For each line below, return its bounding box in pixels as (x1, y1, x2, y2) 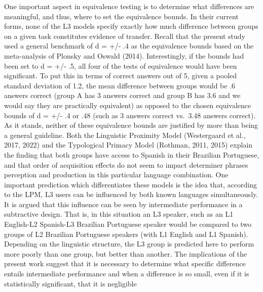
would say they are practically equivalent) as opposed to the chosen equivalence (4, 100, 251, 110)
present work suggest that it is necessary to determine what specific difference (4, 258, 246, 269)
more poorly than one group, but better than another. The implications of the (4, 248, 247, 259)
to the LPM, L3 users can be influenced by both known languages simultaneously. (4, 189, 258, 200)
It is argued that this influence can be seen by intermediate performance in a (4, 199, 243, 209)
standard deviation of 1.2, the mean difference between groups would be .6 (4, 80, 236, 90)
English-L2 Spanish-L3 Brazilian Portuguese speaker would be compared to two (4, 219, 251, 229)
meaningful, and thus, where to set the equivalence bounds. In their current (4, 11, 239, 21)
